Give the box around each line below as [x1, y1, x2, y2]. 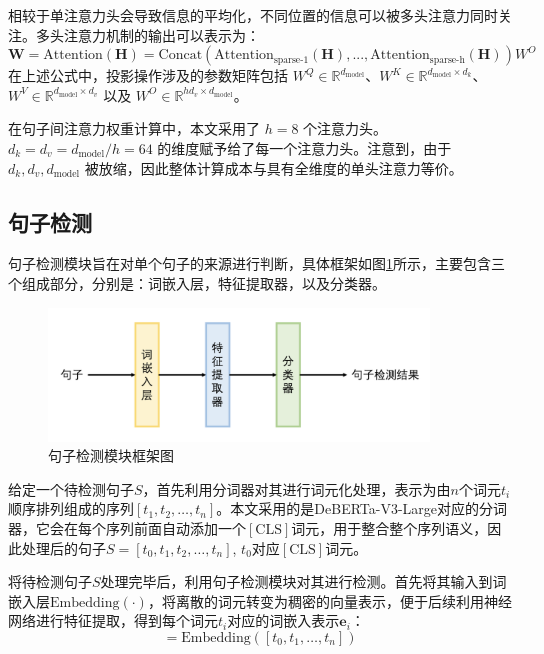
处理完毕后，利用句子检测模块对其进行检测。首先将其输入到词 [100, 571, 507, 592]
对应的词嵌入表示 [227, 610, 340, 631]
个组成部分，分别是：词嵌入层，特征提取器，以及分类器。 [8, 272, 386, 293]
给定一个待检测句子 [8, 478, 134, 499]
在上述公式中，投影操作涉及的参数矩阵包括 [8, 65, 288, 86]
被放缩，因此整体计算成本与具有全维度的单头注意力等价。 [84, 157, 463, 178]
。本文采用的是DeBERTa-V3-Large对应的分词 [216, 498, 508, 519]
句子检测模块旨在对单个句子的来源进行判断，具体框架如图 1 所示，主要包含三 [8, 253, 505, 274]
